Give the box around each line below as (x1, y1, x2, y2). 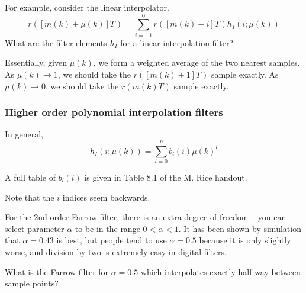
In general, (5, 128, 43, 140)
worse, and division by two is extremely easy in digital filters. (5, 246, 227, 257)
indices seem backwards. (62, 191, 150, 203)
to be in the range (75, 222, 140, 234)
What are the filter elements (5, 36, 107, 49)
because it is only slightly (199, 234, 291, 246)
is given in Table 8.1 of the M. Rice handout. (84, 171, 247, 183)
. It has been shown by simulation (178, 222, 301, 234)
